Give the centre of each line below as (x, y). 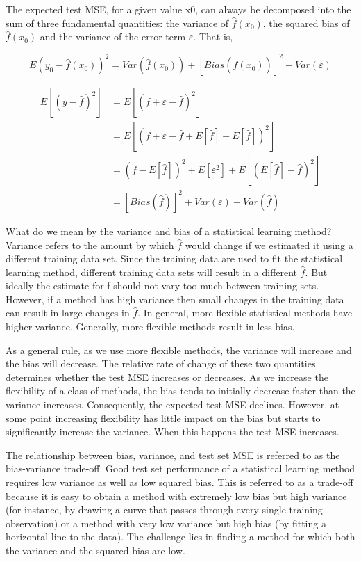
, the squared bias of (306, 23)
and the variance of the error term (113, 37)
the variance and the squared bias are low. (95, 550)
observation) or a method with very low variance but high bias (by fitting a (166, 523)
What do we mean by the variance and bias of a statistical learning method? (169, 231)
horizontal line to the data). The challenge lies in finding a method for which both (180, 537)
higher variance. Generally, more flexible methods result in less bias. (150, 327)
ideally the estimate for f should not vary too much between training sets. (162, 286)
